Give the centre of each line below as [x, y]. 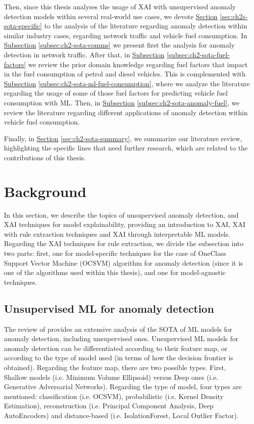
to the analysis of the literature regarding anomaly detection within [146, 26]
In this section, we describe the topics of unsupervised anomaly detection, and [121, 214]
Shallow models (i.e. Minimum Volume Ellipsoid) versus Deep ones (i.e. [111, 377]
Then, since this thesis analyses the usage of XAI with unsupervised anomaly [120, 6]
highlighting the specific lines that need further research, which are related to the [126, 148]
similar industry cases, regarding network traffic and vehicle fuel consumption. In [126, 35]
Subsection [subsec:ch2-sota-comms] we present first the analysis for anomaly [119, 45]
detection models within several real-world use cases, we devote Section [111, 16]
